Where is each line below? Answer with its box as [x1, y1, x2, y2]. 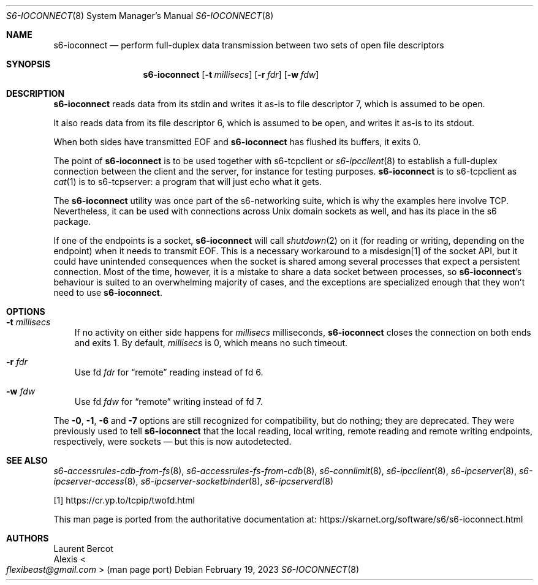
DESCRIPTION [6, 88, 65, 99]
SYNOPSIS [6, 59, 51, 69]
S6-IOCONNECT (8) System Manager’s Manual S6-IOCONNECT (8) [6, 10, 274, 21]
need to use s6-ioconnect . [53, 287, 162, 298]
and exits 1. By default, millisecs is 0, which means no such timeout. [74, 338, 348, 348]
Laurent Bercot [53, 543, 113, 554]
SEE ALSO [6, 455, 48, 466]
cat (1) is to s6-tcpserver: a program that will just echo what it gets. [53, 176, 322, 187]
